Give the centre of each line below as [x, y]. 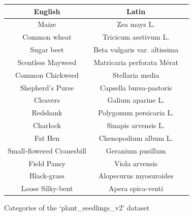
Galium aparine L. [136, 100]
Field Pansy [47, 163]
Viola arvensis [136, 163]
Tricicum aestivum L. [136, 37]
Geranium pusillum [136, 150]
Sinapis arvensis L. [136, 125]
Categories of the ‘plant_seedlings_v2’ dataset [77, 208]
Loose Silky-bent [47, 188]
